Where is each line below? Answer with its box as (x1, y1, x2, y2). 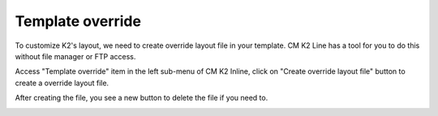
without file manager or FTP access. (15, 51, 136, 61)
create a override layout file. (15, 78, 109, 88)
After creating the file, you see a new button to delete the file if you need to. (15, 93, 268, 103)
